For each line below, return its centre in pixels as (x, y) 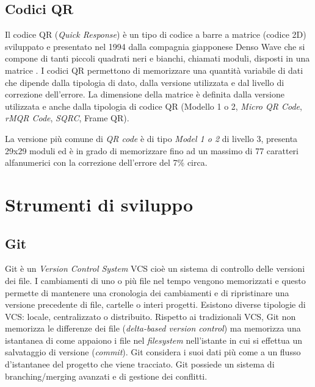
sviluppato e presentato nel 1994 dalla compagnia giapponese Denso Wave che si (155, 46)
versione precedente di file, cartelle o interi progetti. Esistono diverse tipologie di (155, 304)
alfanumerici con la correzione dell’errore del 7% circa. (106, 162)
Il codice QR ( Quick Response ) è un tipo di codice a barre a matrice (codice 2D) (156, 34)
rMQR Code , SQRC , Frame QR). (67, 118)
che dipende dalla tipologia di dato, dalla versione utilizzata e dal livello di (145, 82)
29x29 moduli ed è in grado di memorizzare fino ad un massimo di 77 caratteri (152, 150)
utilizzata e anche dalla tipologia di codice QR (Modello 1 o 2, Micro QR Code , (154, 106)
